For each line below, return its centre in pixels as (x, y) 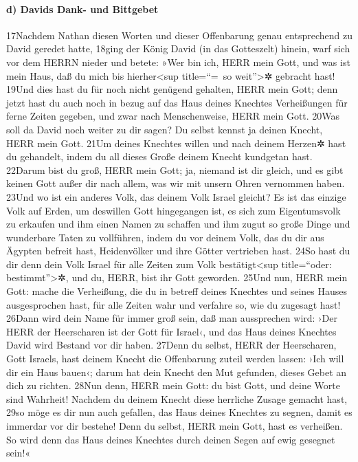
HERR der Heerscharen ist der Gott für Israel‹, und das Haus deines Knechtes (171, 331)
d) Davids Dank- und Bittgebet (82, 9)
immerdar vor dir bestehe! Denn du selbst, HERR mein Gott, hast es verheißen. (175, 426)
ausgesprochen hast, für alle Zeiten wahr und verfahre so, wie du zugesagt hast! (174, 304)
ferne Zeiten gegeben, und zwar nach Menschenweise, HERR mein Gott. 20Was (173, 116)
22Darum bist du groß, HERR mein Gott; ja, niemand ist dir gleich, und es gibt (175, 169)
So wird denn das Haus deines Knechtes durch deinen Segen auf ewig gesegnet (171, 439)
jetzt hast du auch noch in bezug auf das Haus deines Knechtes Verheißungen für (177, 102)
